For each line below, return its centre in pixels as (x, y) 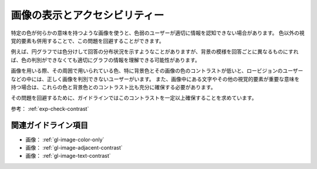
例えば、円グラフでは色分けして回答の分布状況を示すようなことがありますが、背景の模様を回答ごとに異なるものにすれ (155, 52)
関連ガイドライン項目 (49, 125)
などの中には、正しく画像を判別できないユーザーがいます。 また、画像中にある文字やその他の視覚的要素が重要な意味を (155, 79)
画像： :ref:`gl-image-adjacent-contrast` (74, 147)
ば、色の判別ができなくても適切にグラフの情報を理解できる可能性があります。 (106, 60)
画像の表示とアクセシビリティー (87, 15)
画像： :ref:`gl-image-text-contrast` (68, 156)
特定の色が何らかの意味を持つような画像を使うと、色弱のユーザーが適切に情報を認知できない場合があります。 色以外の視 (158, 33)
